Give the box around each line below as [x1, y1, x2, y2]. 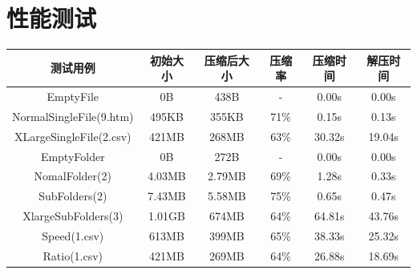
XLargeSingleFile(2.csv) [14, 127, 132, 144]
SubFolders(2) [38, 187, 107, 204]
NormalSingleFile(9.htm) [12, 107, 134, 124]
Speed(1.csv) [42, 227, 104, 244]
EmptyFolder [40, 147, 105, 164]
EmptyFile [47, 88, 99, 105]
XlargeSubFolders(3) [22, 208, 123, 224]
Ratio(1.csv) [43, 247, 103, 264]
